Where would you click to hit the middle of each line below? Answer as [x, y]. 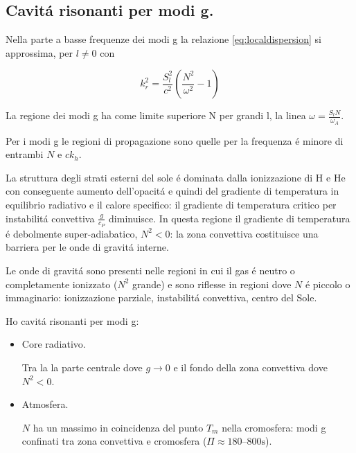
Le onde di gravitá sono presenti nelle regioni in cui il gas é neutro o [150, 270]
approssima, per [39, 52]
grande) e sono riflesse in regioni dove [212, 284]
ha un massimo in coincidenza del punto [118, 427]
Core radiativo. [54, 344]
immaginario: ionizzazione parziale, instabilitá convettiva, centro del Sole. [161, 297]
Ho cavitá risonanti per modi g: [72, 320]
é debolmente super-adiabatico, [72, 233]
